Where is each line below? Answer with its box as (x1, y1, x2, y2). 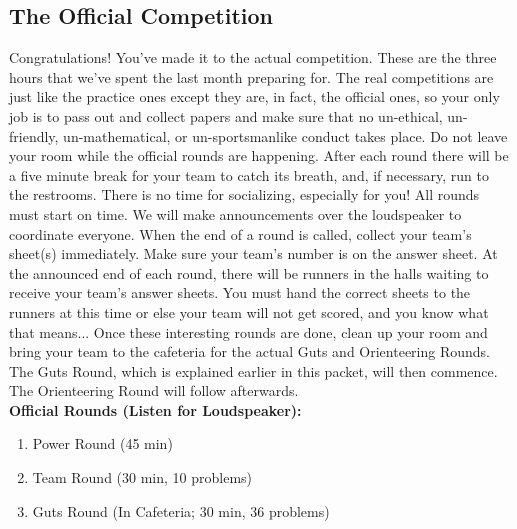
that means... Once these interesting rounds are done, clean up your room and (9, 321, 488, 342)
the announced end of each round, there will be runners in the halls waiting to (9, 262, 489, 283)
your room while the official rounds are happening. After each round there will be (9, 145, 509, 166)
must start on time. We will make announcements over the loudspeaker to (9, 203, 462, 224)
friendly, (9, 125, 59, 146)
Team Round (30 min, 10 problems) (32, 467, 253, 488)
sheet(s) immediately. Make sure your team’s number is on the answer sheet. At (9, 243, 498, 264)
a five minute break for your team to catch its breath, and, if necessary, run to (9, 164, 489, 185)
